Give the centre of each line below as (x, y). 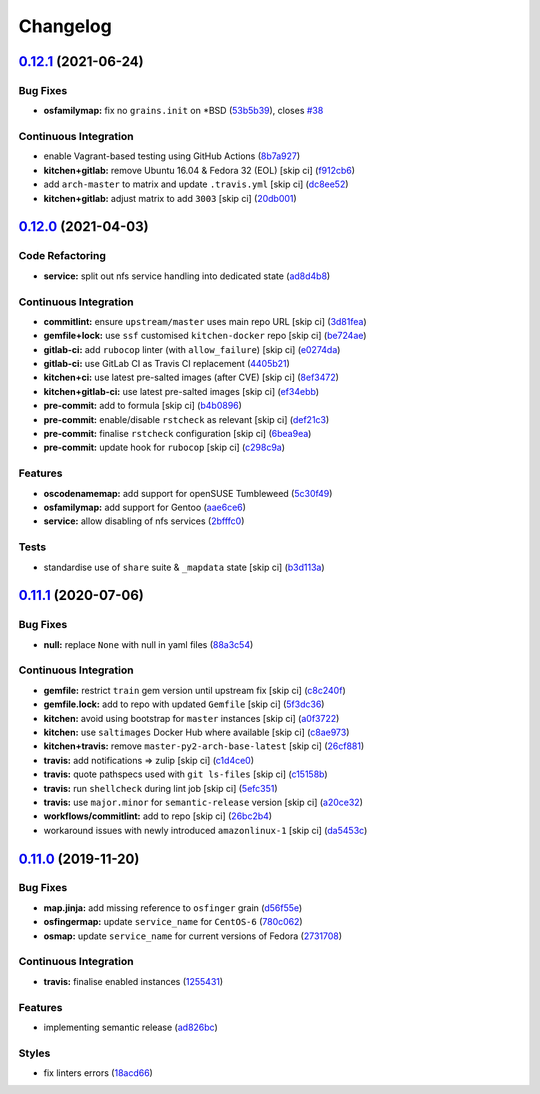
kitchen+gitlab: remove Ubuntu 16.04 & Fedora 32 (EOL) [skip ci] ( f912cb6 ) (199, 170)
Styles (34, 1053)
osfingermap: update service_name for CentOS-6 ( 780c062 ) (173, 922)
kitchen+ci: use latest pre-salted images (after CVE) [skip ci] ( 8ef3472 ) (191, 377)
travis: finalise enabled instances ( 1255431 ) (133, 981)
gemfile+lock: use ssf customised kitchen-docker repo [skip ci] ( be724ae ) (205, 336)
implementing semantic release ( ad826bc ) (131, 1027)
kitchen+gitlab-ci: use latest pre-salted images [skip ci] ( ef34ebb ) (181, 391)
